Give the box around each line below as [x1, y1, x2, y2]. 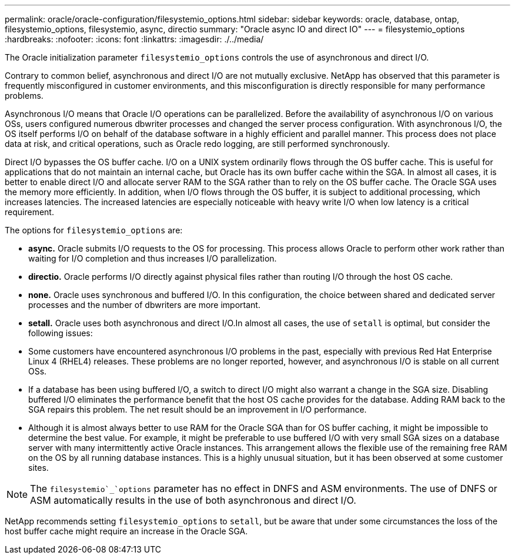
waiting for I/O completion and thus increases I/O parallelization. [28, 253, 277, 263]
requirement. [5, 207, 54, 217]
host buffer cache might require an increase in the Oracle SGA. [5, 526, 248, 536]
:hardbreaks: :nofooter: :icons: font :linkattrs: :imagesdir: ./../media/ [5, 34, 264, 44]
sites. [28, 463, 49, 473]
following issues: [28, 328, 93, 338]
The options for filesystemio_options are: [5, 225, 183, 235]
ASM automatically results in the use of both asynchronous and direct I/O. [30, 494, 356, 506]
